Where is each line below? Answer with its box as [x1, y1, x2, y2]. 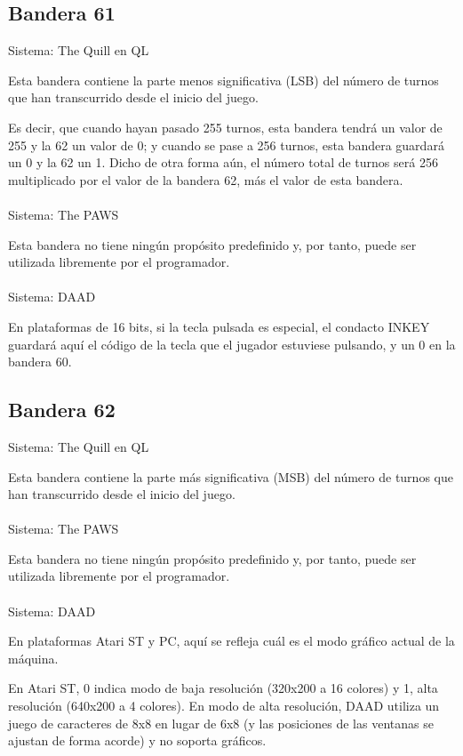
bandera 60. [8, 352, 72, 371]
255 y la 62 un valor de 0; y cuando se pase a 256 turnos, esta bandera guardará [8, 135, 444, 154]
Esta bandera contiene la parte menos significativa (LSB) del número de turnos [8, 70, 439, 89]
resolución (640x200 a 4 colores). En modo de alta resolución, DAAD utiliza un [8, 696, 440, 715]
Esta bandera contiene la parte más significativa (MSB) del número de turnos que [8, 467, 453, 486]
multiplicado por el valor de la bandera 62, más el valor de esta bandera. [8, 170, 403, 189]
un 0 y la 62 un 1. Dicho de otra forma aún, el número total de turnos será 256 [8, 153, 438, 172]
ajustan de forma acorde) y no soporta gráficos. [8, 731, 267, 750]
